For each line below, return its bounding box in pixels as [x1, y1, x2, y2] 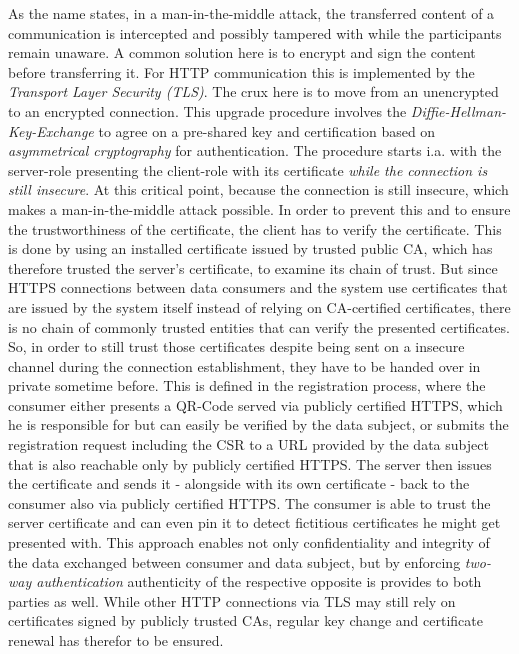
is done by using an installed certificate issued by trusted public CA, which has [8, 238, 493, 259]
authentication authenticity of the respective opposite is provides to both [36, 571, 482, 592]
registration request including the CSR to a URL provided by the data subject [8, 434, 489, 455]
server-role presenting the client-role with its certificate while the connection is [8, 159, 488, 180]
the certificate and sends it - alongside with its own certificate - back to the [8, 473, 470, 494]
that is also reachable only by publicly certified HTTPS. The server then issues [8, 453, 492, 474]
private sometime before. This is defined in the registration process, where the [8, 375, 486, 396]
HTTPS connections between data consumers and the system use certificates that [8, 277, 508, 298]
